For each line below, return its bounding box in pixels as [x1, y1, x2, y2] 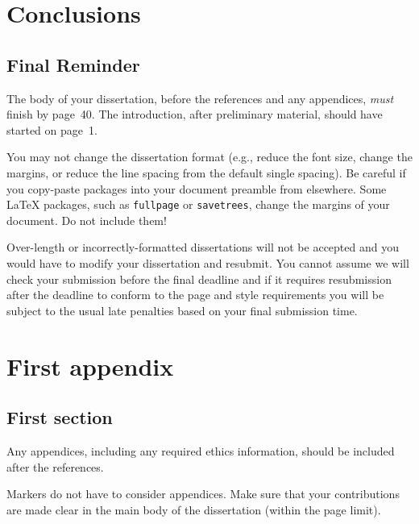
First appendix [6, 349, 174, 382]
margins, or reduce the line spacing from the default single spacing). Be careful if [6, 164, 406, 181]
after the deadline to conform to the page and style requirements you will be [6, 286, 384, 303]
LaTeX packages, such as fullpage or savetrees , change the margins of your [6, 196, 390, 213]
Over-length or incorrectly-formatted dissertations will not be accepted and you [6, 239, 399, 256]
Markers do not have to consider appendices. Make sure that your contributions [6, 485, 400, 502]
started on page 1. [6, 121, 97, 138]
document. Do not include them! [6, 211, 167, 228]
